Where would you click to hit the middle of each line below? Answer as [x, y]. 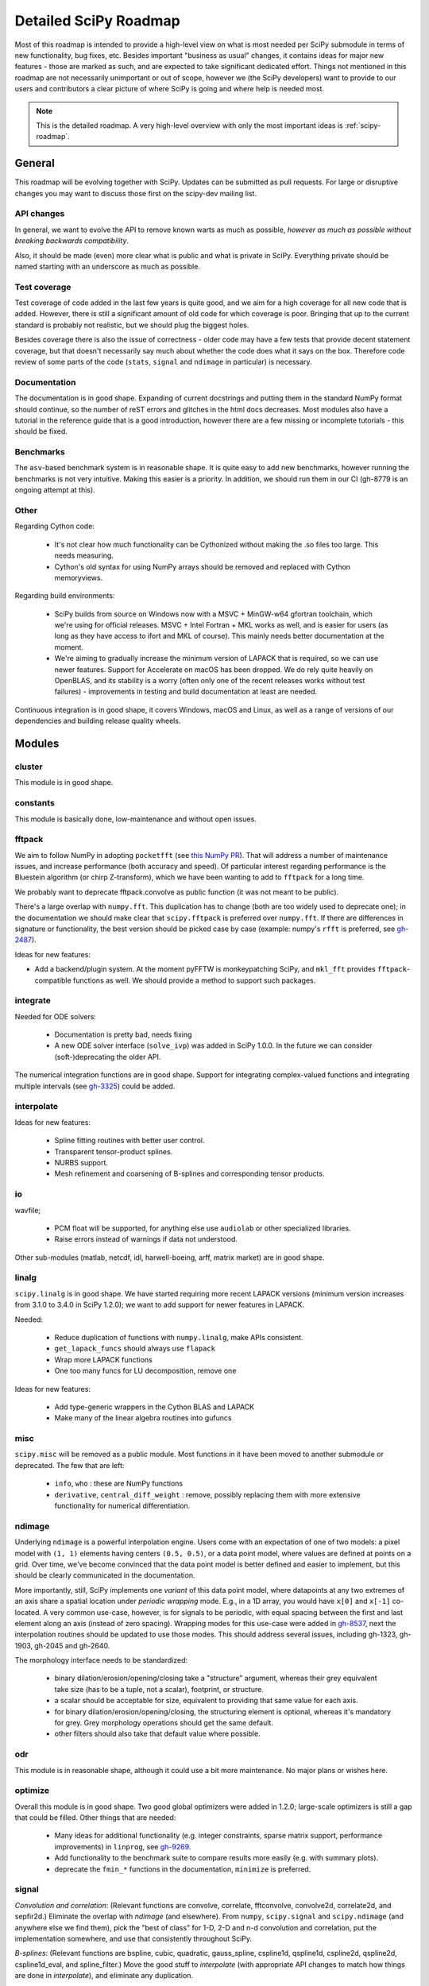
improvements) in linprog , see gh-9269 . [123, 1846]
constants [35, 803]
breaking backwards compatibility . [72, 241]
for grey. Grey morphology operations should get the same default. [164, 1723]
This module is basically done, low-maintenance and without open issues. [136, 819]
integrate [33, 1001]
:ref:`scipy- [363, 125]
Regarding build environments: [65, 596]
